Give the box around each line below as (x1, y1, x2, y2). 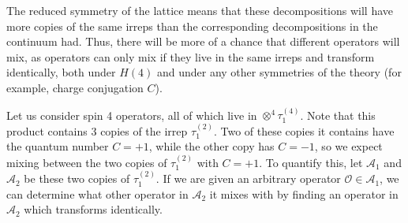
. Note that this (300, 106, 376, 123)
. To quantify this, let (259, 154, 363, 170)
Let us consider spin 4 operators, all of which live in (6, 106, 257, 123)
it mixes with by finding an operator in (209, 185, 399, 202)
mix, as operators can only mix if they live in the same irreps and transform (6, 48, 375, 65)
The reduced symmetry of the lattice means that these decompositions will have (6, 2, 394, 18)
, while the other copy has (148, 138, 275, 154)
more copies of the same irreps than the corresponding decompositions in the (6, 17, 378, 34)
